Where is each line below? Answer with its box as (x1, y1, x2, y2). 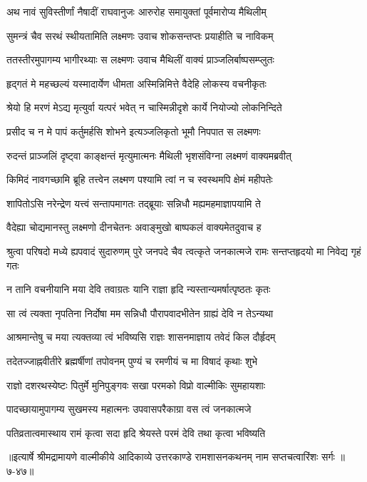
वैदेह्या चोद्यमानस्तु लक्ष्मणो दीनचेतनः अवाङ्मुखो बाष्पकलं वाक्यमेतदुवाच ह (6, 220, 262, 235)
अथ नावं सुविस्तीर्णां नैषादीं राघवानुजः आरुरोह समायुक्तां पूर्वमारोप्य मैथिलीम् (6, 4, 267, 19)
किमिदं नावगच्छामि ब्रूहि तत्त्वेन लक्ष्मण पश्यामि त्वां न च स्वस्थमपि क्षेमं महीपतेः (6, 172, 273, 187)
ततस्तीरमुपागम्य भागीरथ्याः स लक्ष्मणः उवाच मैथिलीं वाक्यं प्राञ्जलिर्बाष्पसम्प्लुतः (6, 52, 274, 67)
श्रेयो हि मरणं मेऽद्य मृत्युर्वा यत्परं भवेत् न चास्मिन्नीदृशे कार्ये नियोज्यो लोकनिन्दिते (6, 100, 282, 115)
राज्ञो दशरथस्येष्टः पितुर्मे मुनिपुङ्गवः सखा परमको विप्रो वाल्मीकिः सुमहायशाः (6, 377, 266, 392)
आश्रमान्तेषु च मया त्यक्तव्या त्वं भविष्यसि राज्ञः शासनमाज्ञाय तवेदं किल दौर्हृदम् (6, 329, 276, 344)
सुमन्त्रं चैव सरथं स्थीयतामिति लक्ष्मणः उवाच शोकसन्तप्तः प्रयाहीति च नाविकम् (6, 28, 274, 43)
